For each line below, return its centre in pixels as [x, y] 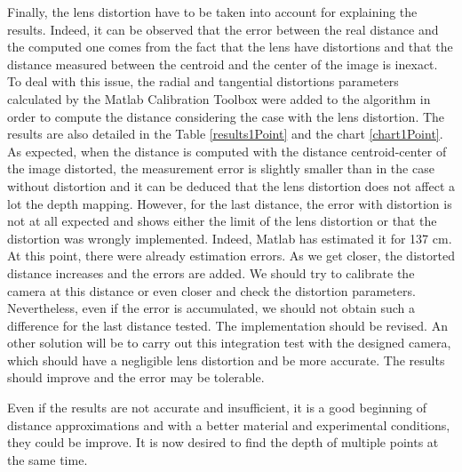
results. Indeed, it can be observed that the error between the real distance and [223, 29]
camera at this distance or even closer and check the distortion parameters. [211, 290]
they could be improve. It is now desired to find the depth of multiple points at [223, 442]
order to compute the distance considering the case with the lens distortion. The [226, 116]
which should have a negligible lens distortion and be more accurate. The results [226, 360]
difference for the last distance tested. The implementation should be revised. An [227, 325]
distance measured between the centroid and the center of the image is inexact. [223, 64]
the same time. [48, 459]
